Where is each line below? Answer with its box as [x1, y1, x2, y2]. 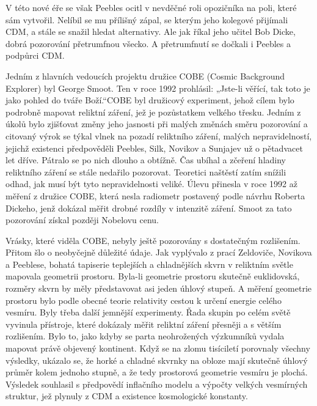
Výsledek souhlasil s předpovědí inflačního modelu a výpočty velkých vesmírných [5, 377, 308, 390]
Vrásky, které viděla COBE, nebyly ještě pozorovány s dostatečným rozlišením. [5, 234, 301, 246]
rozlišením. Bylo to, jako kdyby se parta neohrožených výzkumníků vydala [5, 330, 285, 342]
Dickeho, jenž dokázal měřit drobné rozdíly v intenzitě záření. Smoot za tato [5, 201, 292, 214]
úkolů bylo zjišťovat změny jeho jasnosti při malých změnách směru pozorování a [5, 117, 308, 130]
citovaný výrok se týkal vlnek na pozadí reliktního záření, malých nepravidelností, [5, 129, 312, 142]
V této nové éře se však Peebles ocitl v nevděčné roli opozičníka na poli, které [5, 1, 297, 13]
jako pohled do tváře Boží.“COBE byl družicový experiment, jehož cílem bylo [5, 94, 294, 106]
